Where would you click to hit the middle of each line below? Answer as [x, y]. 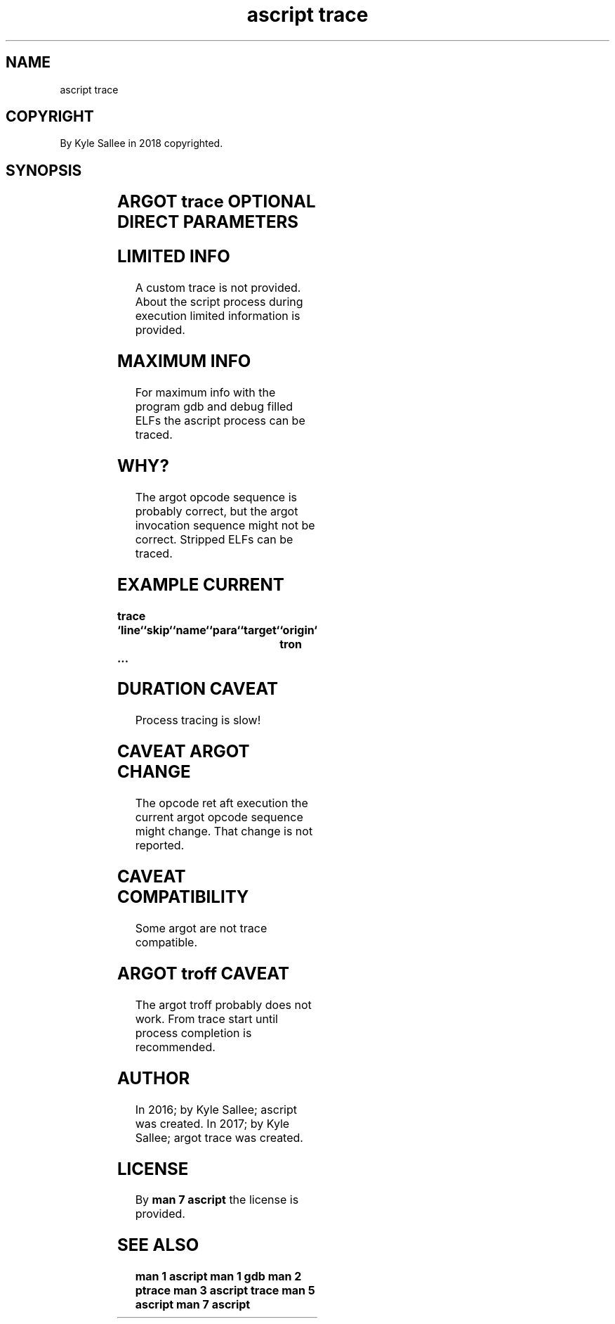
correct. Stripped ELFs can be [214, 539]
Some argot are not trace [201, 928]
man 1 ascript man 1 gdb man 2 [218, 1277]
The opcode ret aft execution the [221, 803]
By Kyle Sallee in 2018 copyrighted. [141, 143]
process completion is [193, 1033]
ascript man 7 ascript [193, 1305]
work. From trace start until [206, 1018]
